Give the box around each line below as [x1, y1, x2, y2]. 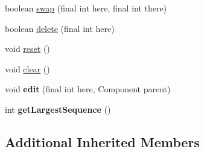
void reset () [5, 42, 50, 55]
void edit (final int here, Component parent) [5, 83, 171, 95]
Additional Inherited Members [5, 132, 200, 151]
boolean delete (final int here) [5, 22, 115, 34]
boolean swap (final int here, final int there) [5, 2, 167, 14]
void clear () [5, 62, 50, 75]
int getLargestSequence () [5, 103, 111, 115]
